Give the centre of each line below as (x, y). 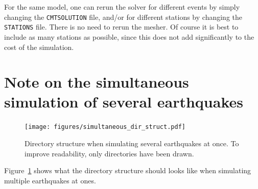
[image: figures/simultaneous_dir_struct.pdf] (105, 127)
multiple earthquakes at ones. (50, 180)
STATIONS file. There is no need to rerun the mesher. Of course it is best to (121, 27)
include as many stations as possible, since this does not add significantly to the (129, 36)
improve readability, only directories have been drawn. (109, 153)
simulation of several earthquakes (124, 102)
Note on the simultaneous (97, 82)
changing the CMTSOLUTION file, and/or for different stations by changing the (123, 17)
